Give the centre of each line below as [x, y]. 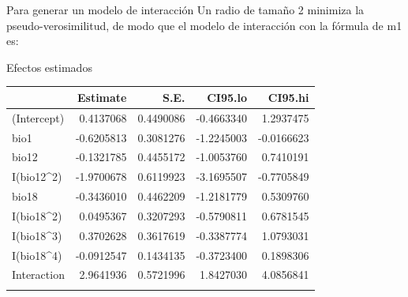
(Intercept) [38, 117]
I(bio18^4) [37, 255]
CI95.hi [288, 97]
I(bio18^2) [37, 215]
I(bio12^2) [37, 177]
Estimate [102, 97]
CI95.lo [227, 97]
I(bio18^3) [37, 235]
